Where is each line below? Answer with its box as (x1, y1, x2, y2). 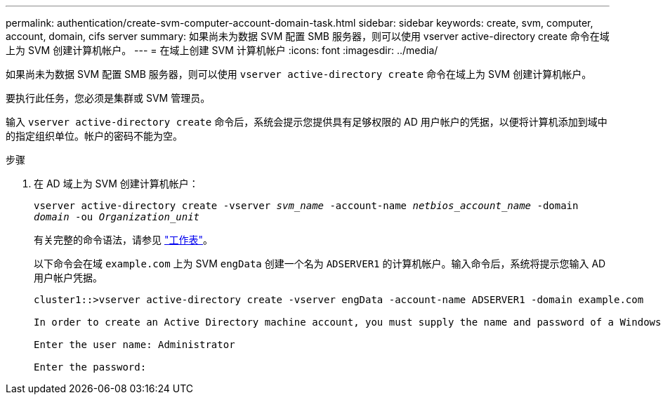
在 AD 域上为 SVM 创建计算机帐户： (34, 178, 199, 189)
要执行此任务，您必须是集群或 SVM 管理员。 (6, 92, 211, 104)
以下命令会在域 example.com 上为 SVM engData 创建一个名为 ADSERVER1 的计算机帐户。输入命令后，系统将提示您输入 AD (34, 258, 606, 269)
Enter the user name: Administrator (34, 339, 235, 350)
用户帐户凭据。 (34, 272, 103, 284)
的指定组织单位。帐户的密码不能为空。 (6, 130, 183, 142)
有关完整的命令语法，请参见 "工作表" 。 (34, 234, 213, 246)
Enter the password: (34, 361, 147, 373)
